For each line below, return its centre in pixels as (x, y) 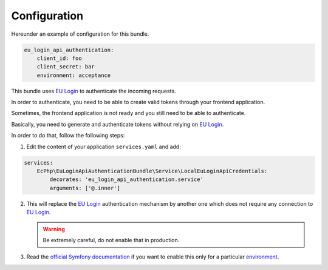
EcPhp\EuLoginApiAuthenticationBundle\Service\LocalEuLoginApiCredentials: (152, 171)
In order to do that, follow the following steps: (68, 136)
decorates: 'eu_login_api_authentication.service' (126, 179)
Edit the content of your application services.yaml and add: (104, 147)
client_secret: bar (66, 67)
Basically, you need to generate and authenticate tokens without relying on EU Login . (118, 124)
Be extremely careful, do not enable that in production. (111, 240)
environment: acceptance (74, 75)
